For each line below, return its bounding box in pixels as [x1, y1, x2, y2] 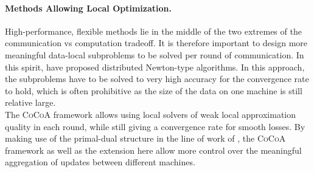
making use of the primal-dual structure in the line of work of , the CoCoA [5, 132, 286, 145]
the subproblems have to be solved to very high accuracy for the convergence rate [5, 72, 309, 85]
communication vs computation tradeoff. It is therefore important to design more [5, 36, 308, 49]
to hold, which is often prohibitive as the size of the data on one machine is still [5, 84, 302, 97]
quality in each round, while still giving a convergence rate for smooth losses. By [5, 120, 305, 132]
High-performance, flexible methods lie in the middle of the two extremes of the [5, 24, 302, 37]
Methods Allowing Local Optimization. [5, 1, 172, 14]
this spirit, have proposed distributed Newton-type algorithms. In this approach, [5, 60, 305, 73]
